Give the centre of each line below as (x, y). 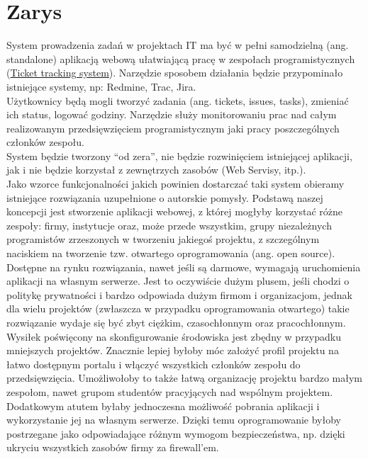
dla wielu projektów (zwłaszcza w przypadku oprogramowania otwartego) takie (178, 308)
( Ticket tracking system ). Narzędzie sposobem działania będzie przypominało (175, 73)
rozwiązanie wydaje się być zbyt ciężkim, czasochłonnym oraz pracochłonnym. (176, 322)
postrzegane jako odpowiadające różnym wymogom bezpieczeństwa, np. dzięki (176, 433)
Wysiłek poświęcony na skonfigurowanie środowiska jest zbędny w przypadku (174, 336)
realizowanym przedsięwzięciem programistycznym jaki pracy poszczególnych (173, 128)
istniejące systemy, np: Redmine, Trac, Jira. (101, 86)
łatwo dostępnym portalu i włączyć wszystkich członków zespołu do (154, 364)
